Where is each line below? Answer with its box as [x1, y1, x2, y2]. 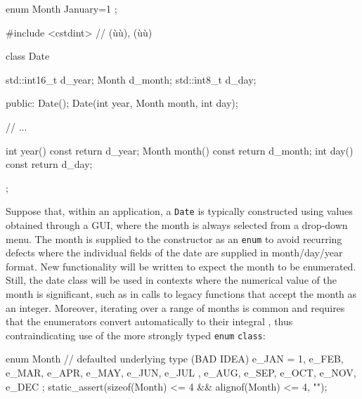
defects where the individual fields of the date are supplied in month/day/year [6, 245, 343, 260]
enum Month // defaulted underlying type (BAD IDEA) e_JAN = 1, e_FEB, [6, 351, 344, 366]
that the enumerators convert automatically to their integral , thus [6, 314, 293, 329]
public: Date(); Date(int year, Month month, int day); [6, 96, 238, 110]
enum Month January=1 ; [6, 1, 117, 15]
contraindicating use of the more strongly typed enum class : [6, 327, 266, 342]
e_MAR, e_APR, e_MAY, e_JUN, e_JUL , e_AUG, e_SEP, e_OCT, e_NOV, [6, 365, 356, 380]
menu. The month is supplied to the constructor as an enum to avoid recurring [6, 231, 342, 246]
